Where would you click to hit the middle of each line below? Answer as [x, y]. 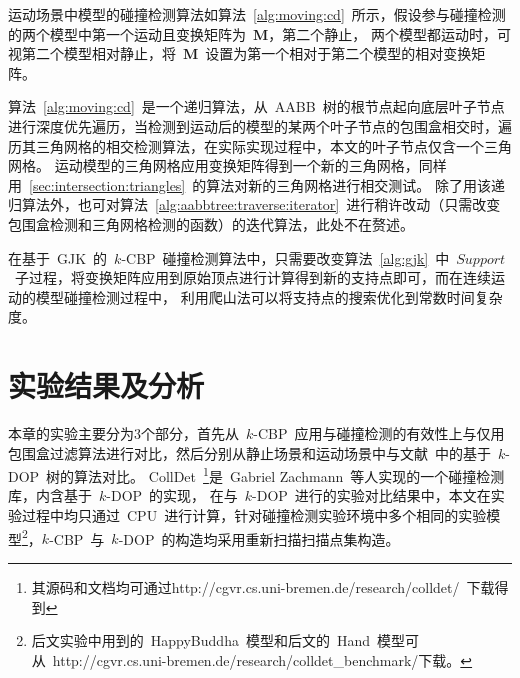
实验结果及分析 [106, 385]
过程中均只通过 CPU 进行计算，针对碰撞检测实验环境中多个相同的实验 [254, 515]
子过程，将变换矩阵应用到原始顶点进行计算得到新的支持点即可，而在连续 [252, 277]
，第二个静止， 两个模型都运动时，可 [389, 33]
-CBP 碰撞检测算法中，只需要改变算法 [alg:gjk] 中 [285, 257]
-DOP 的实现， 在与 [172, 495]
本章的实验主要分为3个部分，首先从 [123, 433]
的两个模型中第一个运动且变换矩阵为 [127, 33]
